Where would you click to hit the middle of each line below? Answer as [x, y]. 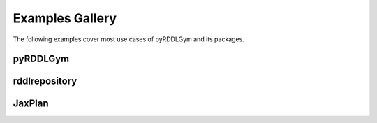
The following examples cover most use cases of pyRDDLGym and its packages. [128, 39]
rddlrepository [45, 81]
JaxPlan [31, 104]
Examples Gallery [65, 18]
